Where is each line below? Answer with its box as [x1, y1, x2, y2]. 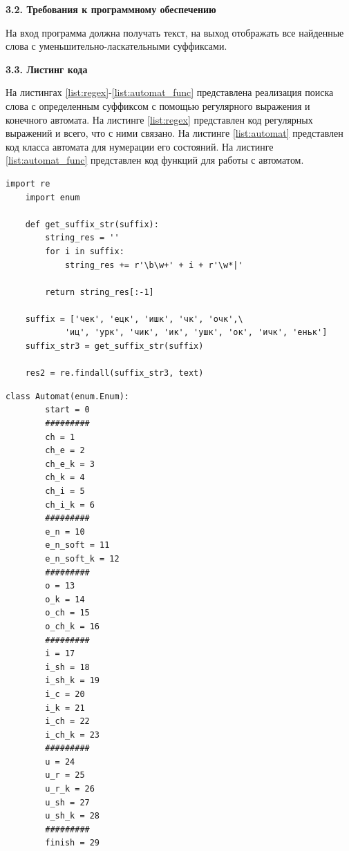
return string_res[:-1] [45, 287, 154, 297]
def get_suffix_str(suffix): [25, 219, 159, 229]
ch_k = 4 [45, 472, 85, 483]
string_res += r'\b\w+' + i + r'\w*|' [64, 260, 243, 270]
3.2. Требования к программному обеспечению [6, 2, 216, 16]
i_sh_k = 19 [45, 676, 100, 686]
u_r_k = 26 [45, 784, 95, 794]
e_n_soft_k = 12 [45, 553, 120, 564]
